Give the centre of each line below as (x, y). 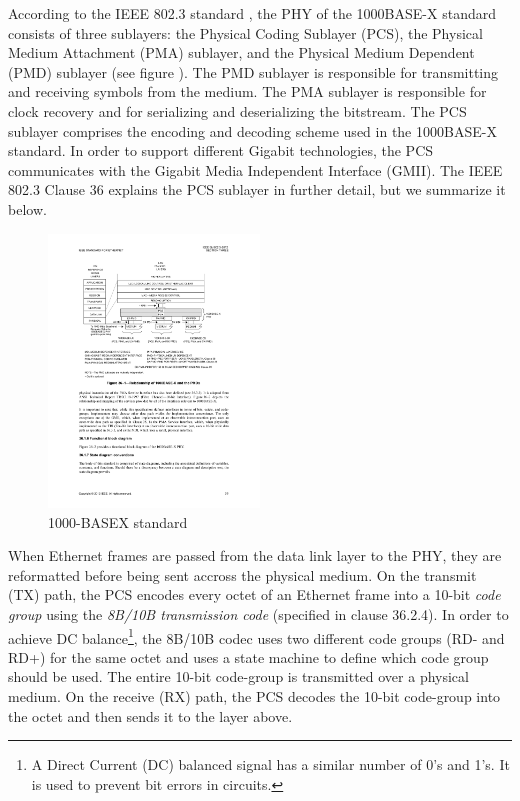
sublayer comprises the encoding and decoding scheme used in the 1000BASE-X (252, 130)
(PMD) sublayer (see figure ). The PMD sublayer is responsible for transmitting (253, 71)
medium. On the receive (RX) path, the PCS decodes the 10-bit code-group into (254, 695)
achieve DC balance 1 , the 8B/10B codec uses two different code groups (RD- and (256, 636)
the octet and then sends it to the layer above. (150, 715)
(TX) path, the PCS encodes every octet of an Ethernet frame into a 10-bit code (254, 594)
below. (27, 208)
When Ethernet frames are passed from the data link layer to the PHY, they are (255, 555)
